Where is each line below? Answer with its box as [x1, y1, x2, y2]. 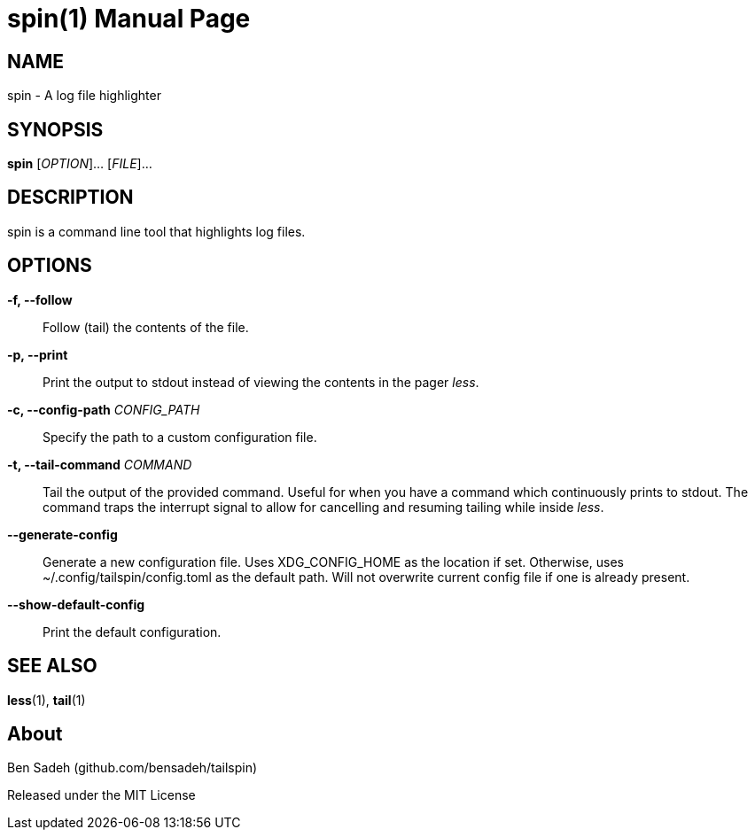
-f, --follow [7, 291, 73, 307]
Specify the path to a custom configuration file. [43, 429, 317, 445]
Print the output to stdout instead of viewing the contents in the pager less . [43, 374, 479, 390]
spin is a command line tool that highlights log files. [7, 223, 306, 239]
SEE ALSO [7, 655, 97, 678]
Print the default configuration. [43, 624, 222, 639]
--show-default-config [7, 596, 145, 612]
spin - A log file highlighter [7, 88, 161, 104]
